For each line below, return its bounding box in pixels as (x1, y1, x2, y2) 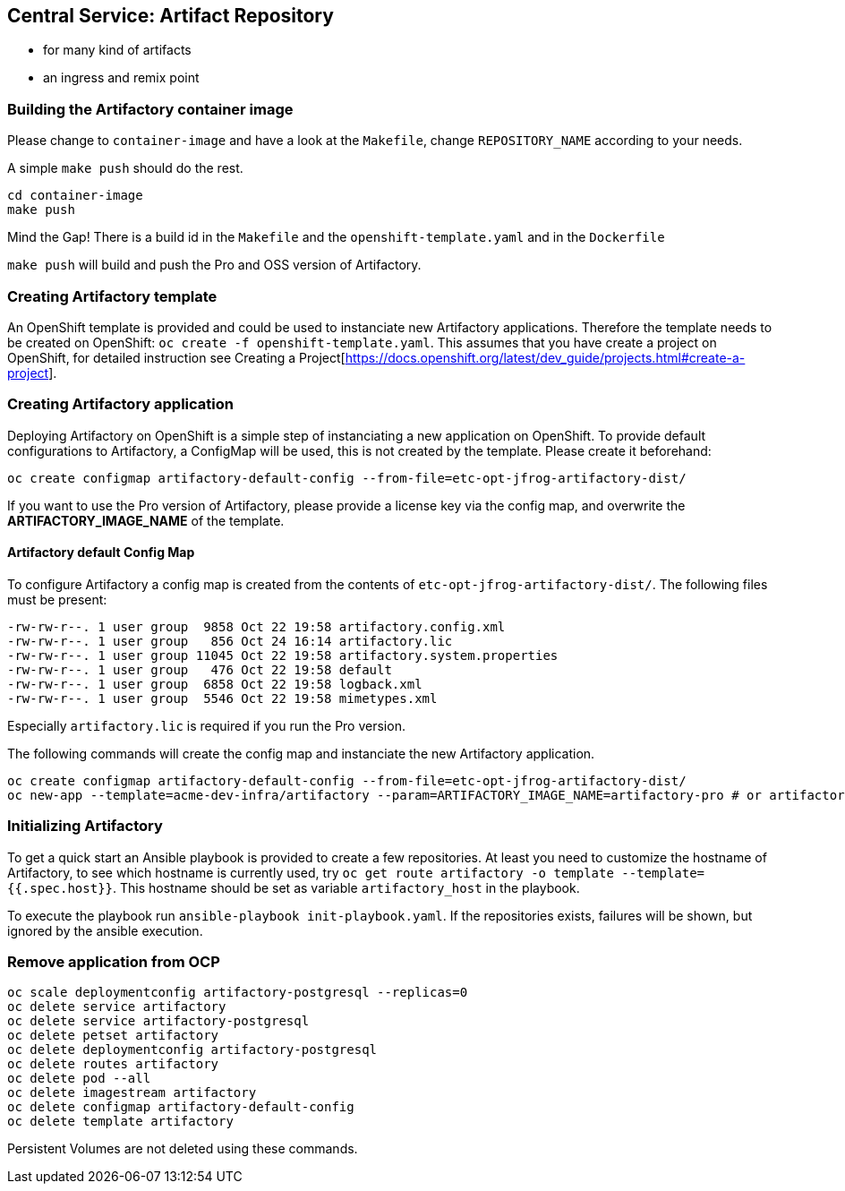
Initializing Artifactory (7, 817, 163, 835)
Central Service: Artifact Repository (7, 4, 334, 27)
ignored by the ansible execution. (7, 922, 203, 938)
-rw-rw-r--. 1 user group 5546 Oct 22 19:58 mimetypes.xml (7, 690, 438, 706)
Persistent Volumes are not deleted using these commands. (7, 1141, 358, 1157)
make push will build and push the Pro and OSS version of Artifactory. (7, 257, 422, 273)
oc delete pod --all (7, 1071, 151, 1086)
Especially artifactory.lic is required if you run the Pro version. (7, 717, 405, 733)
